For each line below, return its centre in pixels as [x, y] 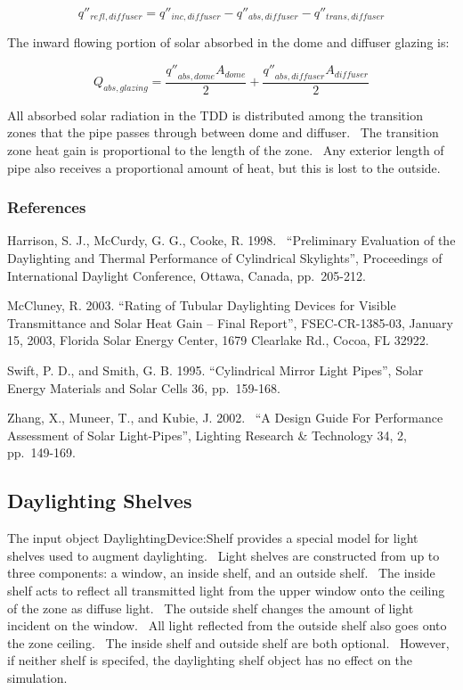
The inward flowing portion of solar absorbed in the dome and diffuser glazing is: [228, 42]
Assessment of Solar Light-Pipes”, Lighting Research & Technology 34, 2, [207, 435]
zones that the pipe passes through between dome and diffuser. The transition [223, 132]
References [47, 207]
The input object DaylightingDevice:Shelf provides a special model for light [213, 538]
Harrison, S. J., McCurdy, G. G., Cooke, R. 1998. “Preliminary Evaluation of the [231, 240]
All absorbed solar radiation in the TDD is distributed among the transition [215, 115]
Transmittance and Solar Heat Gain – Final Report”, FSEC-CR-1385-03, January [230, 322]
